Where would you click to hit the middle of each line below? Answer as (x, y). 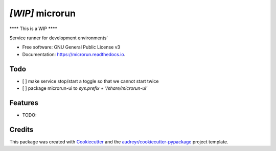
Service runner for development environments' (59, 38)
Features (24, 103)
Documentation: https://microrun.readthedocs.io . (74, 54)
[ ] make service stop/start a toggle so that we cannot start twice (90, 81)
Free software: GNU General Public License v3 (71, 47)
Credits (21, 129)
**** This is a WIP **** (33, 29)
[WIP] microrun (43, 13)
